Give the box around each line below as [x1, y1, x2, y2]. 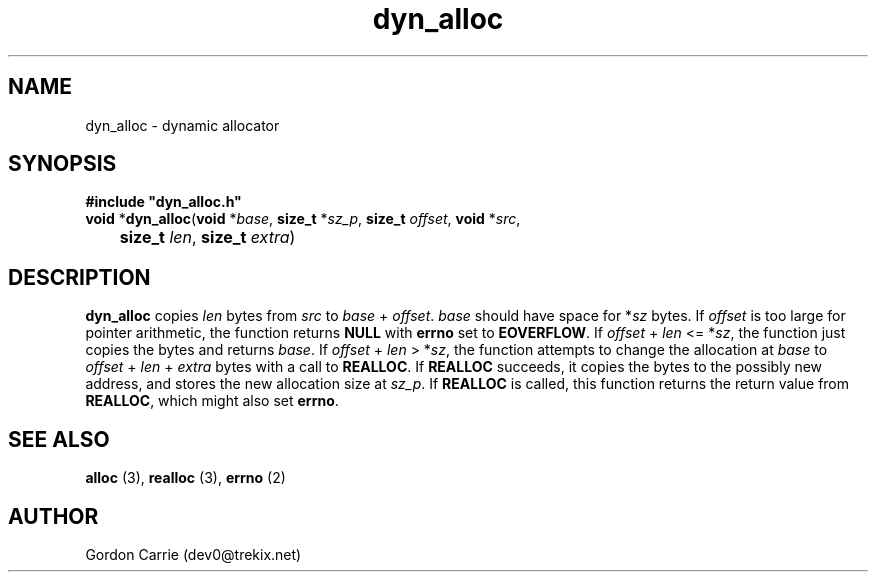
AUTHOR [8, 503, 99, 529]
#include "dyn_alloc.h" [85, 193, 242, 211]
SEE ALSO [8, 426, 110, 452]
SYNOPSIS [8, 151, 117, 177]
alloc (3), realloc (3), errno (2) [85, 469, 286, 487]
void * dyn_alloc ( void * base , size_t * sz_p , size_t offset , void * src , [85, 210, 521, 228]
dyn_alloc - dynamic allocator [85, 116, 280, 134]
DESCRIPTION [8, 264, 151, 290]
